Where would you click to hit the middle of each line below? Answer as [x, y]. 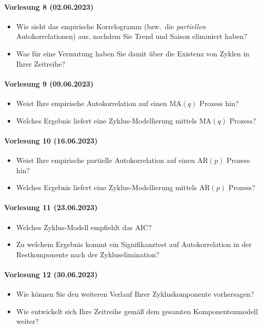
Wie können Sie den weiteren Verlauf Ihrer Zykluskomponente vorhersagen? [135, 294]
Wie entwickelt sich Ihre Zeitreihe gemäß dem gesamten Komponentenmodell [137, 311]
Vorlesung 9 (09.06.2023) [49, 83]
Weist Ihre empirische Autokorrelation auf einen [92, 103]
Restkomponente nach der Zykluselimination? [88, 254]
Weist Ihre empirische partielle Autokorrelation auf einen [106, 160]
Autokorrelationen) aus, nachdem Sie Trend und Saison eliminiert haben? [132, 36]
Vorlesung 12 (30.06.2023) [51, 274]
